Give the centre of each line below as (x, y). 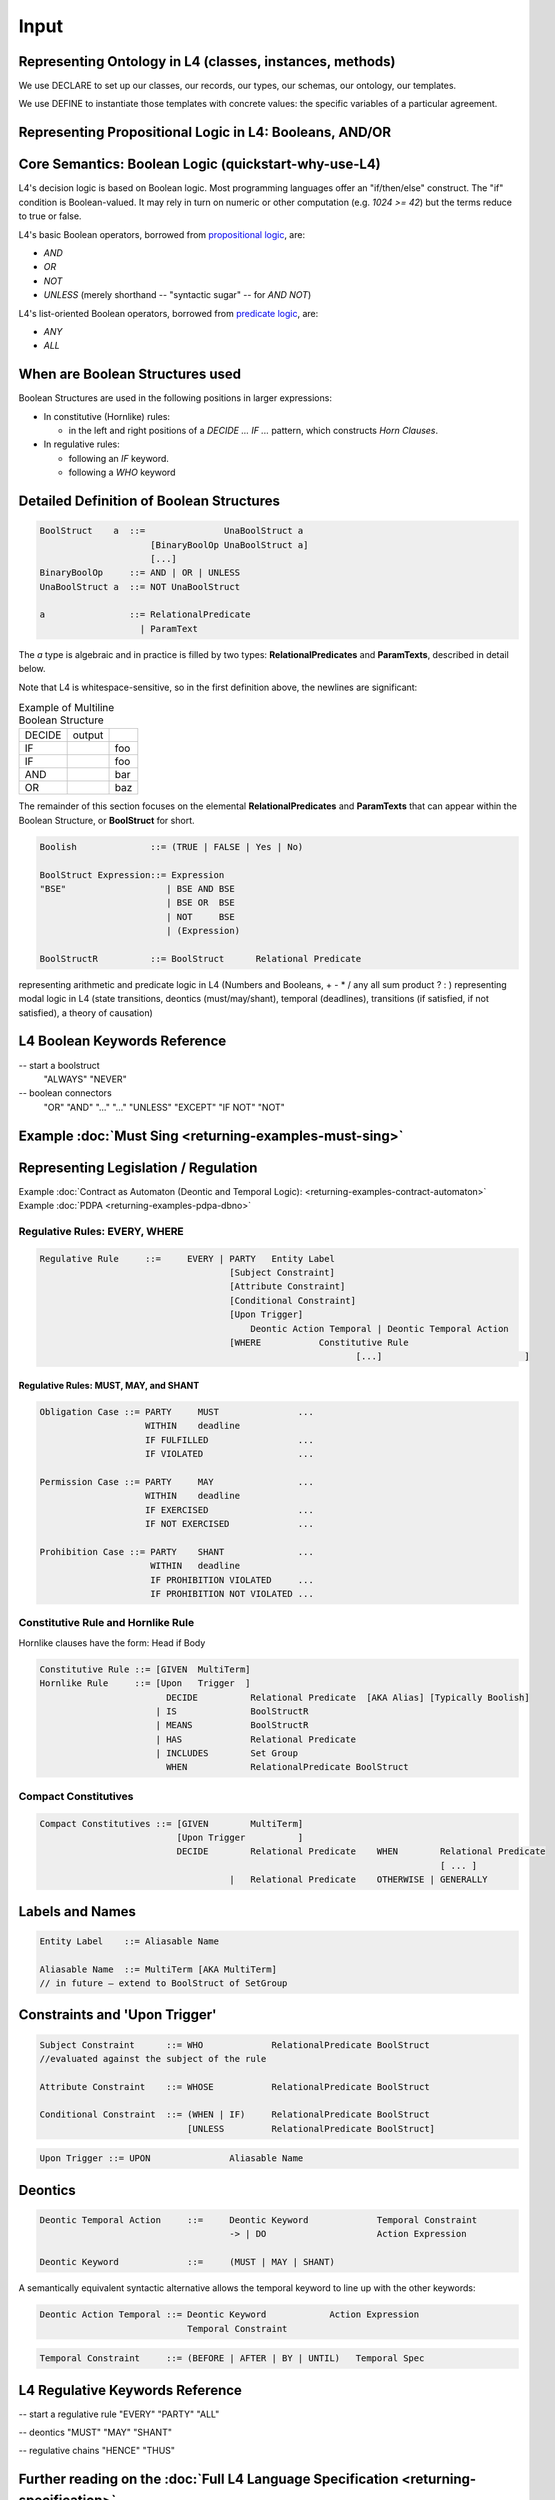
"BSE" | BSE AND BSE (137, 888)
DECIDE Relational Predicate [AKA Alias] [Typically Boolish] (347, 1697)
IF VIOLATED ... (229, 1454)
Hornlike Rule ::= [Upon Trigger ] (145, 1683)
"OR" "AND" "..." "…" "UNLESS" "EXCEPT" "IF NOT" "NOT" (164, 1107)
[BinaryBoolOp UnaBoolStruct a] (229, 544)
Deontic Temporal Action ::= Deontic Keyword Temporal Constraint (258, 2220)
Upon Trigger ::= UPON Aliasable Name (171, 2158)
